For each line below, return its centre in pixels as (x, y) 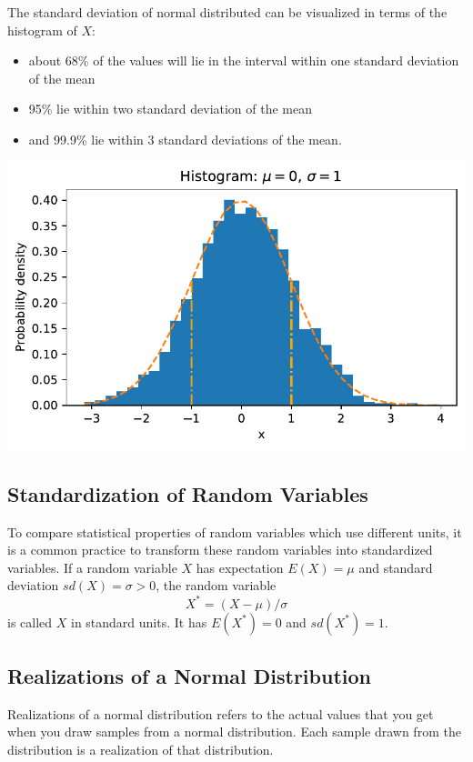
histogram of (42, 30)
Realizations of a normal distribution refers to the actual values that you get (221, 713)
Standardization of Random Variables (188, 493)
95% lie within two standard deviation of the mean (171, 109)
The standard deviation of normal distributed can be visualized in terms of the (227, 12)
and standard (396, 567)
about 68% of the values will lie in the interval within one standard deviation (244, 60)
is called (30, 622)
